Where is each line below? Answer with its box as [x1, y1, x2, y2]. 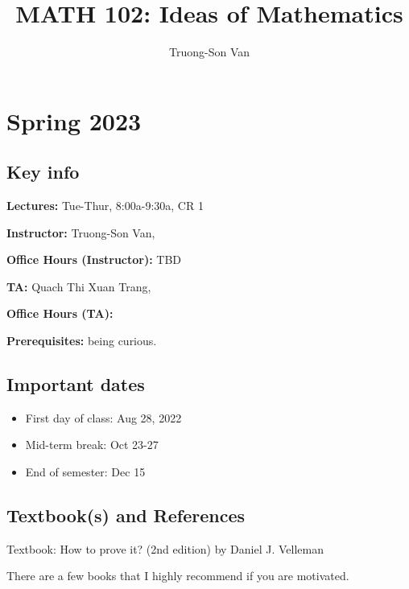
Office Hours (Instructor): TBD [6, 251, 182, 268]
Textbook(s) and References [6, 503, 246, 528]
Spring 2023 [6, 104, 142, 137]
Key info [6, 159, 80, 184]
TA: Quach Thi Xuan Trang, [6, 278, 151, 294]
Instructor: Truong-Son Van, [6, 224, 155, 241]
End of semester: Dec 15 [25, 463, 146, 480]
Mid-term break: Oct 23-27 [25, 436, 159, 453]
